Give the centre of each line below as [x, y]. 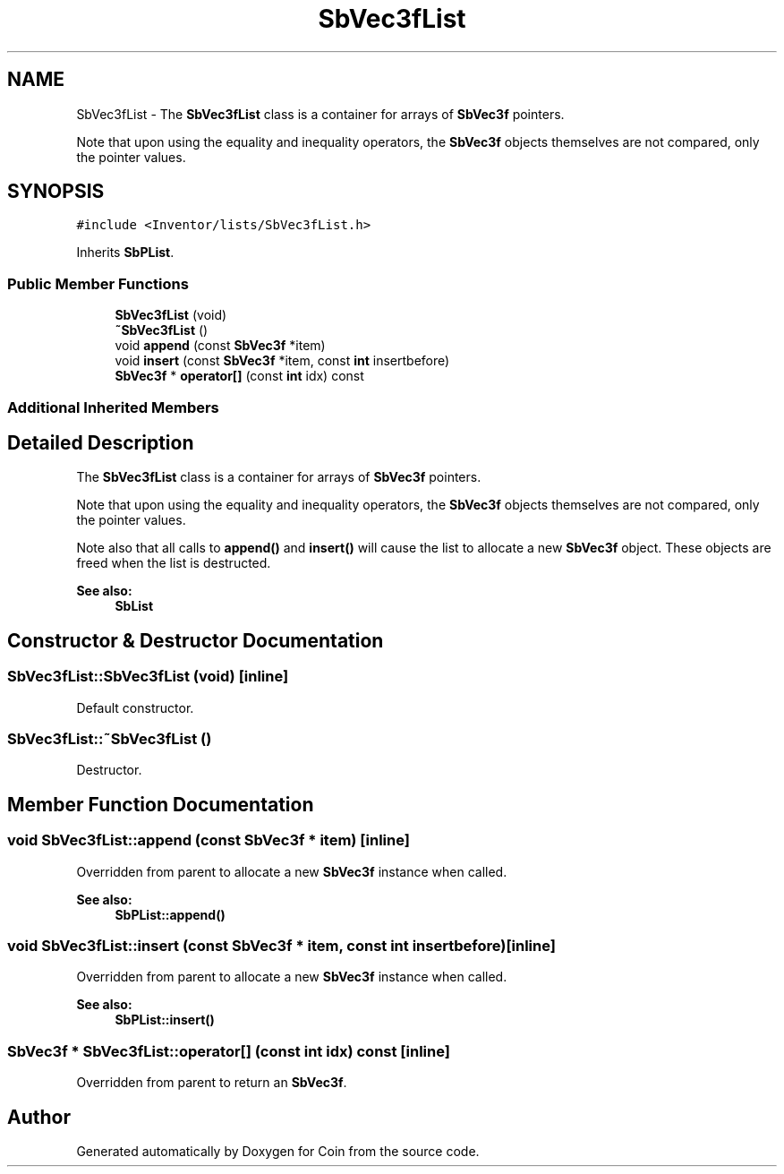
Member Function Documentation [161, 804]
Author [39, 1117]
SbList [134, 606]
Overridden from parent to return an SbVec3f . [212, 1083]
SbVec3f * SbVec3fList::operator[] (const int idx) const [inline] [229, 1051]
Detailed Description [101, 442]
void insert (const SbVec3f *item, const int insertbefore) [282, 361]
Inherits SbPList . [125, 253]
